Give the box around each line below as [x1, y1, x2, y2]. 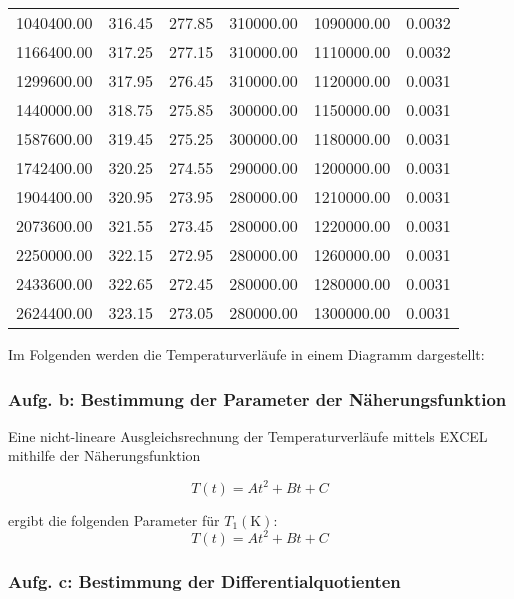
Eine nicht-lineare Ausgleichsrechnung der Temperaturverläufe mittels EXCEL [8, 425, 488, 446]
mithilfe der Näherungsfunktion [8, 445, 201, 466]
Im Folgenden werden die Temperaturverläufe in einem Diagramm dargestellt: [8, 344, 485, 364]
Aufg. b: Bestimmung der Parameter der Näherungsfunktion [8, 386, 507, 411]
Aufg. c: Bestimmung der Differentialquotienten [8, 568, 401, 593]
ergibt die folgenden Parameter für [8, 509, 220, 530]
